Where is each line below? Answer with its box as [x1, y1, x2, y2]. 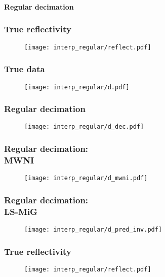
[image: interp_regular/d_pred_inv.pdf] [24, 226, 162, 234]
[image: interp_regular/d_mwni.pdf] [24, 175, 148, 182]
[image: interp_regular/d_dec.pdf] [24, 123, 144, 131]
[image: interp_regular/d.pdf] [24, 83, 130, 91]
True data [4, 63, 45, 75]
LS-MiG [4, 205, 37, 217]
